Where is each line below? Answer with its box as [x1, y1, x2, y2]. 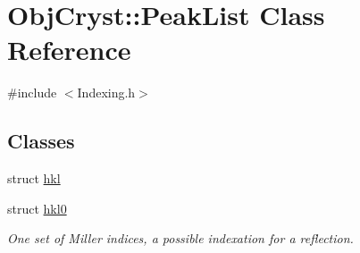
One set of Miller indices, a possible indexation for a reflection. [7, 229, 354, 248]
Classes [7, 127, 75, 155]
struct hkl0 [7, 198, 67, 217]
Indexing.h [77, 83, 136, 102]
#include [7, 83, 57, 102]
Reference [7, 31, 131, 68]
